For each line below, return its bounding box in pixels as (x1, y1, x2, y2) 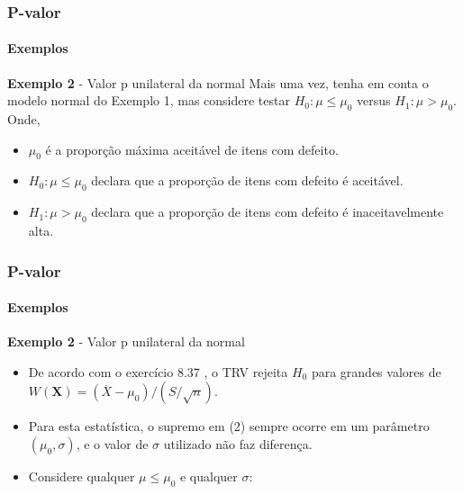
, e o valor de (76, 435, 149, 454)
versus (357, 91, 391, 110)
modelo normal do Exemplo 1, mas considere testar (7, 91, 290, 110)
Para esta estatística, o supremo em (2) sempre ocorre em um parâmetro (28, 417, 430, 436)
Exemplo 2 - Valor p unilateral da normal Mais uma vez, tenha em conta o (7, 73, 429, 92)
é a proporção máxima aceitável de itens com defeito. (45, 139, 339, 158)
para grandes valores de (311, 362, 441, 381)
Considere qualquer (28, 467, 135, 486)
